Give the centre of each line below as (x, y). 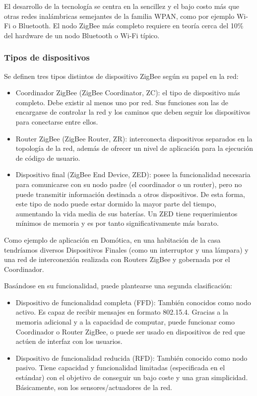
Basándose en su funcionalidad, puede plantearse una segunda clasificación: (118, 286)
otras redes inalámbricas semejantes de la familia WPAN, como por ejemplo (119, 16)
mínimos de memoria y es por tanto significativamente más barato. (117, 223)
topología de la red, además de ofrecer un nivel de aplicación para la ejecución (134, 148)
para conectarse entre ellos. (57, 121)
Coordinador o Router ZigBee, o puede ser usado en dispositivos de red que (130, 331)
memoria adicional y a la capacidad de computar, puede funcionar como (125, 322)
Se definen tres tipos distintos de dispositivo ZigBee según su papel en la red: (121, 76)
